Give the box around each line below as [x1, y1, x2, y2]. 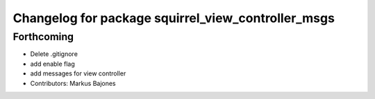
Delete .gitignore [30, 50, 78, 58]
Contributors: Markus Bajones [30, 79, 116, 87]
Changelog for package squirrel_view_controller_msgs [12, 10, 335, 26]
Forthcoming [12, 30, 74, 43]
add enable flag [30, 60, 76, 68]
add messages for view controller [30, 69, 126, 78]
